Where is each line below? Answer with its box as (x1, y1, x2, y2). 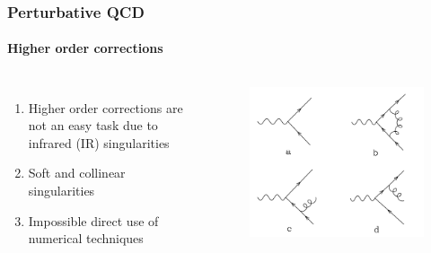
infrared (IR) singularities (28, 133, 170, 152)
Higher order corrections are (28, 98, 183, 117)
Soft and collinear (28, 163, 126, 182)
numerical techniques (28, 229, 144, 248)
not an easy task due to (28, 116, 158, 135)
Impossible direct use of (28, 211, 159, 230)
